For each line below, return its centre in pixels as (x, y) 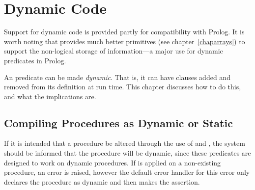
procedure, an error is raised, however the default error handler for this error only (127, 172)
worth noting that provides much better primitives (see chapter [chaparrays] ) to (125, 41)
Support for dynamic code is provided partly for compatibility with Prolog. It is (124, 32)
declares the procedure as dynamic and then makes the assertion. (102, 181)
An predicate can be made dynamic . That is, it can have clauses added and (117, 77)
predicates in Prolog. (35, 60)
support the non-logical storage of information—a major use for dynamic (113, 51)
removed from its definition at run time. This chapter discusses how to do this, (123, 87)
